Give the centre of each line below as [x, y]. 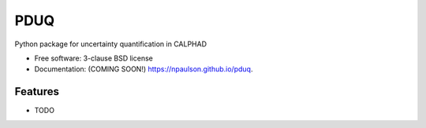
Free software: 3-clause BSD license [93, 58]
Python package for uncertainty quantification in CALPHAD [111, 44]
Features [37, 91]
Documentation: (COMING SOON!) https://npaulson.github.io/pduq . [144, 69]
